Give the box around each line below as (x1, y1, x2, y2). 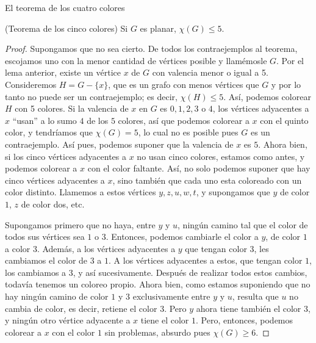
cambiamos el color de (5, 254, 88, 267)
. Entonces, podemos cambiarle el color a (106, 230, 259, 243)
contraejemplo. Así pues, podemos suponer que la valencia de (5, 137, 234, 150)
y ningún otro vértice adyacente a (5, 314, 131, 327)
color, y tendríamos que (5, 126, 93, 139)
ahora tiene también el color (196, 301, 301, 314)
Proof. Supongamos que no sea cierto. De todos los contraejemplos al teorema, (5, 42, 298, 55)
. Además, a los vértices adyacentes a (37, 242, 176, 255)
